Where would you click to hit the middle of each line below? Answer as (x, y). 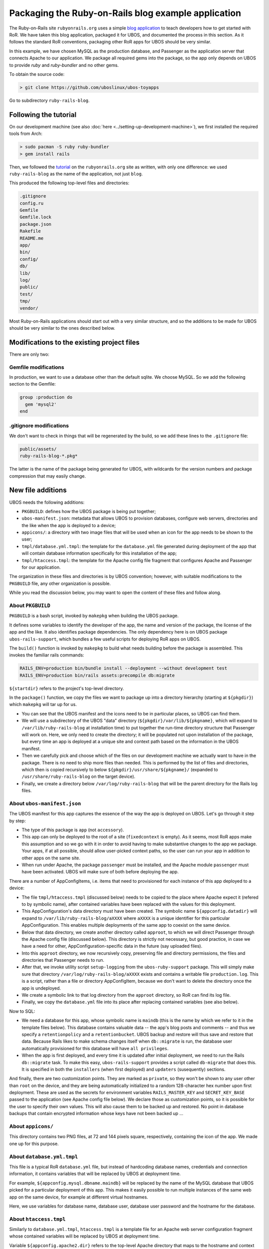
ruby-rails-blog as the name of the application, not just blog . (76, 174)
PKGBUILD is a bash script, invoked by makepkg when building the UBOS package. (94, 616)
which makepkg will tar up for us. (43, 704)
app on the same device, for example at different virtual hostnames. (79, 1197)
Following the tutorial (43, 115)
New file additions (38, 490)
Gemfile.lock (36, 217)
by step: (17, 821)
